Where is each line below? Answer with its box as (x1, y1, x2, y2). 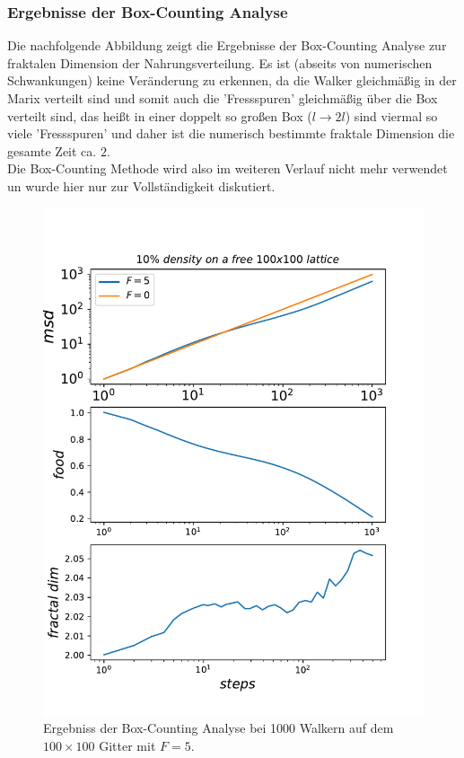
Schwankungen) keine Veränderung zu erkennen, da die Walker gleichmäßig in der (7, 71, 457, 90)
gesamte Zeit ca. (7, 141, 97, 160)
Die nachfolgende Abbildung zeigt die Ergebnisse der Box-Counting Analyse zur (7, 36, 447, 55)
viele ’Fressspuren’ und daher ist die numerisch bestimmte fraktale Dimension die (7, 124, 455, 143)
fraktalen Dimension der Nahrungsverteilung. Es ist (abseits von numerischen (7, 53, 433, 72)
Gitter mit (99, 736, 156, 755)
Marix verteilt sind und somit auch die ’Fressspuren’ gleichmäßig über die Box (7, 89, 438, 107)
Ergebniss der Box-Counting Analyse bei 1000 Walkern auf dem (43, 718, 394, 737)
